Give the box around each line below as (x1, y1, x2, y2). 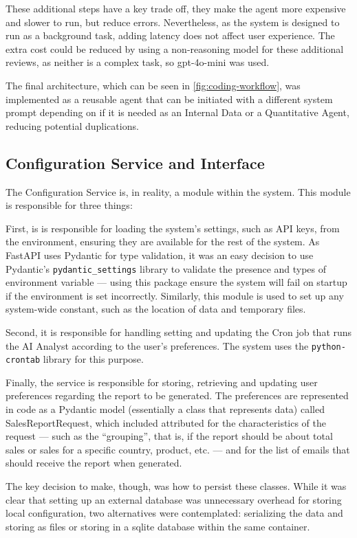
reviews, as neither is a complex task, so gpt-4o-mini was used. (6, 55, 270, 69)
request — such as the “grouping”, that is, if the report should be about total (6, 429, 333, 443)
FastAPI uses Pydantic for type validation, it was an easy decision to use (6, 247, 314, 262)
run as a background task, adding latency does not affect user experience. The (6, 28, 335, 43)
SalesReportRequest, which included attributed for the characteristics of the (6, 415, 327, 429)
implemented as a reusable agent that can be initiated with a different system (6, 91, 333, 106)
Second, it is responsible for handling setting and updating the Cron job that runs (6, 324, 352, 339)
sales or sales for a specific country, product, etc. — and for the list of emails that (6, 442, 350, 456)
